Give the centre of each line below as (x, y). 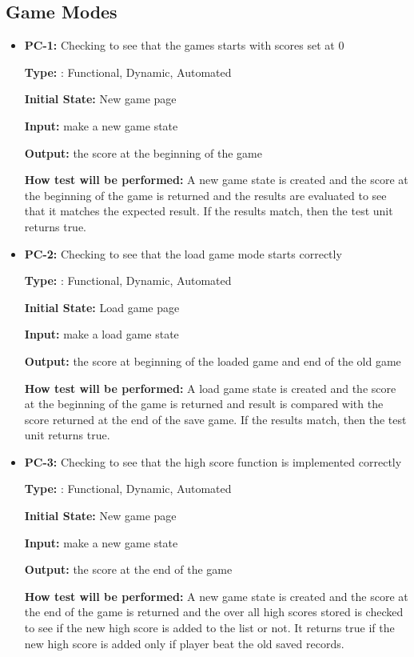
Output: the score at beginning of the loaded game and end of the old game (213, 361)
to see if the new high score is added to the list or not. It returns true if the (209, 628)
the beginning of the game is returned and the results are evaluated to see (205, 195)
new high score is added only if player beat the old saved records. (184, 643)
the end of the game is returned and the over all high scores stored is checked (214, 612)
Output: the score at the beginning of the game (143, 152)
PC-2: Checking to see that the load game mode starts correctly (183, 253)
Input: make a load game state (102, 334)
